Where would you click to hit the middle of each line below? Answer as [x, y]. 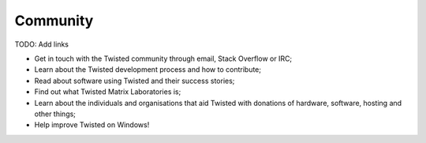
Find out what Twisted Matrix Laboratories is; [108, 92]
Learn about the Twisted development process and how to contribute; [148, 70]
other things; [55, 114]
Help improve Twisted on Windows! [92, 125]
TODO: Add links [41, 44]
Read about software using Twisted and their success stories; [135, 81]
